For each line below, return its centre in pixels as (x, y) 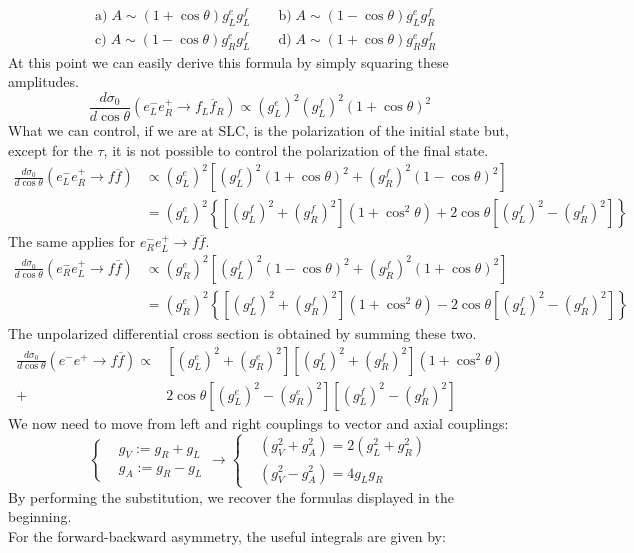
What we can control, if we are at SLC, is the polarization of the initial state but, (258, 130)
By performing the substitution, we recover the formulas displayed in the (231, 496)
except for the (50, 149)
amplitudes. (43, 81)
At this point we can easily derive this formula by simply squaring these (228, 61)
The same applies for (72, 241)
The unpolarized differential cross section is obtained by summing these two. (242, 332)
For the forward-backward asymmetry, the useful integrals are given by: (227, 535)
